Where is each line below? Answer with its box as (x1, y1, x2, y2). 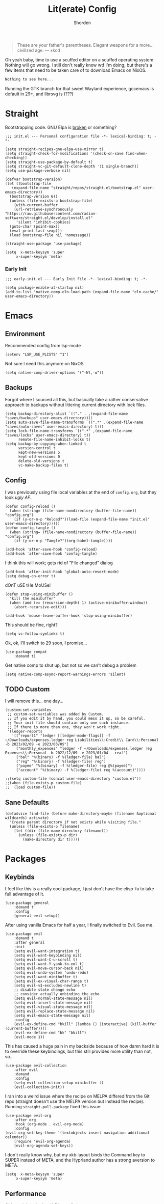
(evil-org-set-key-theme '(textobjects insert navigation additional (5, 1130, 150, 1135)
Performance (5, 1189, 47, 1198)
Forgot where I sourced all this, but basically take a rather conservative (5, 396, 148, 402)
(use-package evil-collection (5, 1063, 67, 1068)
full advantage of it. (5, 891, 45, 897)
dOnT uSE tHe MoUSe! (5, 582, 51, 588)
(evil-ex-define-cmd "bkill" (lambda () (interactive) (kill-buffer (14, 1022, 157, 1027)
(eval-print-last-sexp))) (9, 228, 63, 233)
